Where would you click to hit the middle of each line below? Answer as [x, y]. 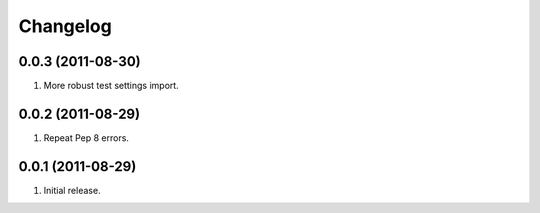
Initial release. [72, 190]
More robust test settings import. [111, 86]
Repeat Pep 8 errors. [86, 137]
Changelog [65, 26]
